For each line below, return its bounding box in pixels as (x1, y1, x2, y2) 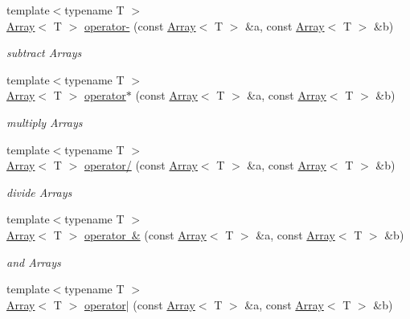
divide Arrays (6, 183, 72, 200)
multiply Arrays (6, 113, 83, 130)
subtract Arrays (6, 44, 82, 61)
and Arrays (6, 253, 61, 270)
